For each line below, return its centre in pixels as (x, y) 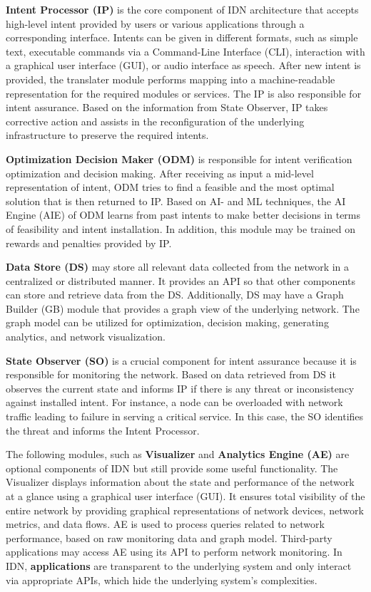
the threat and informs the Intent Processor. (103, 430)
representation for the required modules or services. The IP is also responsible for (184, 93)
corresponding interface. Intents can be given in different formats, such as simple (182, 37)
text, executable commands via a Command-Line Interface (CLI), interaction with (185, 51)
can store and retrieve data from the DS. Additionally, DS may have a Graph (175, 295)
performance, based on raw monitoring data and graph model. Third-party (169, 538)
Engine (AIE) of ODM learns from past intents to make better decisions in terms (183, 215)
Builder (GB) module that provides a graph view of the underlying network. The (183, 308)
